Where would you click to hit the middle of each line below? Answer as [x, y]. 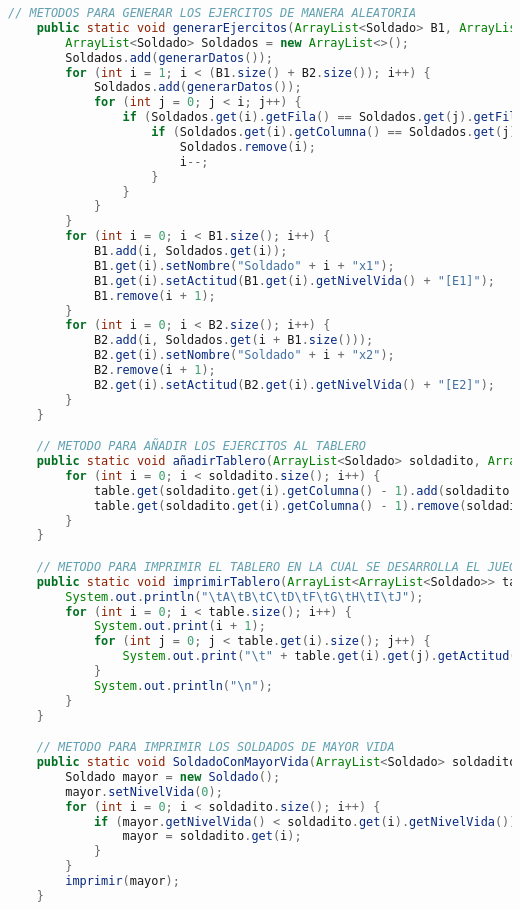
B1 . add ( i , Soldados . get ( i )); [190, 251]
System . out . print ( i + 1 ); [179, 626]
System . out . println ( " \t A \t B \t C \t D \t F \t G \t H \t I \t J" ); [244, 596]
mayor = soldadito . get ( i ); [212, 836]
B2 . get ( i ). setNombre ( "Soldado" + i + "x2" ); [244, 355]
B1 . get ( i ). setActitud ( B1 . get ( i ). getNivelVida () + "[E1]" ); [294, 280]
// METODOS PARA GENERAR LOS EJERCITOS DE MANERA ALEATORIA [212, 13]
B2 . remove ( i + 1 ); [154, 370]
